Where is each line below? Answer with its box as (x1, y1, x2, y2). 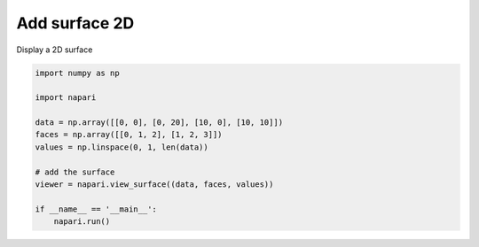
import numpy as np (35, 67, 120, 78)
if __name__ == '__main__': (35, 204, 157, 214)
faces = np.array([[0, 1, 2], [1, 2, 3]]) (35, 129, 223, 140)
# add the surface (35, 166, 115, 177)
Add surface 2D (16, 13, 135, 33)
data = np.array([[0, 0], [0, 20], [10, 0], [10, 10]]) (35, 118, 284, 127)
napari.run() (53, 217, 111, 227)
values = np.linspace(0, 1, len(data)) (35, 142, 208, 152)
